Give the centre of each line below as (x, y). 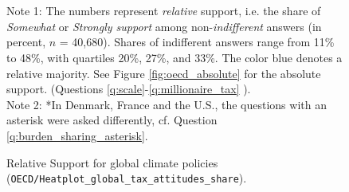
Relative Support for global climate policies (112, 162)
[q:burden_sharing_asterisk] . (77, 135)
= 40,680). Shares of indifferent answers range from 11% (197, 42)
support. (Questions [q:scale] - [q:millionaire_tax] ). (129, 89)
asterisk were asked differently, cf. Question (112, 120)
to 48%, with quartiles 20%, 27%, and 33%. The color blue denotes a (174, 57)
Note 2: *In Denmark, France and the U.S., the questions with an (167, 104)
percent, (26, 42)
